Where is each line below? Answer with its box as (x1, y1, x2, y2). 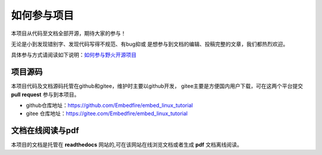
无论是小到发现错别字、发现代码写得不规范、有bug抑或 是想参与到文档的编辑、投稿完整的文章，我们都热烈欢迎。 (11, 40, 289, 48)
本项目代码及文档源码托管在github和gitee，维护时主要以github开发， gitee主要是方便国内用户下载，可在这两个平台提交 (11, 83, 304, 90)
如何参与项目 (11, 9, 75, 22)
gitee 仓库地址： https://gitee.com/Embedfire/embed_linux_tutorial (26, 110, 188, 117)
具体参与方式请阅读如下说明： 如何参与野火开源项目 (11, 51, 137, 59)
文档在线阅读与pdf (11, 125, 79, 136)
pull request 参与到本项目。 (11, 91, 80, 98)
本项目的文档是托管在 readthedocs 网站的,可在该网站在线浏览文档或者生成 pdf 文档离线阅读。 (11, 141, 243, 148)
